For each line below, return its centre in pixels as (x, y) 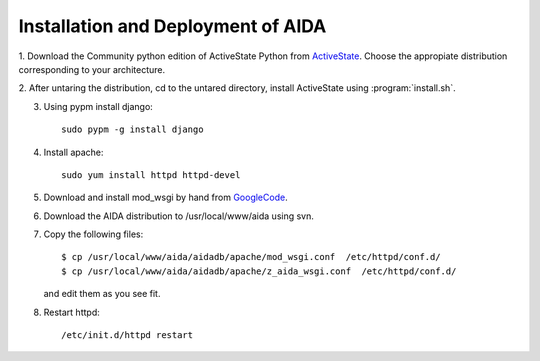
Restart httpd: (71, 312)
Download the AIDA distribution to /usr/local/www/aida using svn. (179, 216)
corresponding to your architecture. (91, 69)
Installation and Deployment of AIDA (172, 26)
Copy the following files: (93, 234)
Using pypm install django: (98, 106)
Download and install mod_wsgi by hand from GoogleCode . (166, 197)
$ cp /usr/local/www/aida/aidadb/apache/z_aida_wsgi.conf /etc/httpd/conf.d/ (259, 271)
